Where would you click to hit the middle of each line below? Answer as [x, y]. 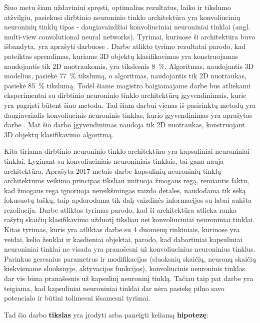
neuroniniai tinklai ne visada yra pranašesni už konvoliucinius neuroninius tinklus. [130, 249]
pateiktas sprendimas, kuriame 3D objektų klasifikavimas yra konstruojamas [121, 56]
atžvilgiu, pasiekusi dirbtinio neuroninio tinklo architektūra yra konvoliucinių [122, 17]
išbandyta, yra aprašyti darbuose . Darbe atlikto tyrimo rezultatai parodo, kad [125, 46]
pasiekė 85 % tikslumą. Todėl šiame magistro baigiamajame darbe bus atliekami [127, 85]
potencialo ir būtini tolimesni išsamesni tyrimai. [77, 298]
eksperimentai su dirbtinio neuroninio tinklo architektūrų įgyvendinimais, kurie [125, 95]
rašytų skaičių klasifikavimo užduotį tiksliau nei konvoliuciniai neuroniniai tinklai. [129, 219]
